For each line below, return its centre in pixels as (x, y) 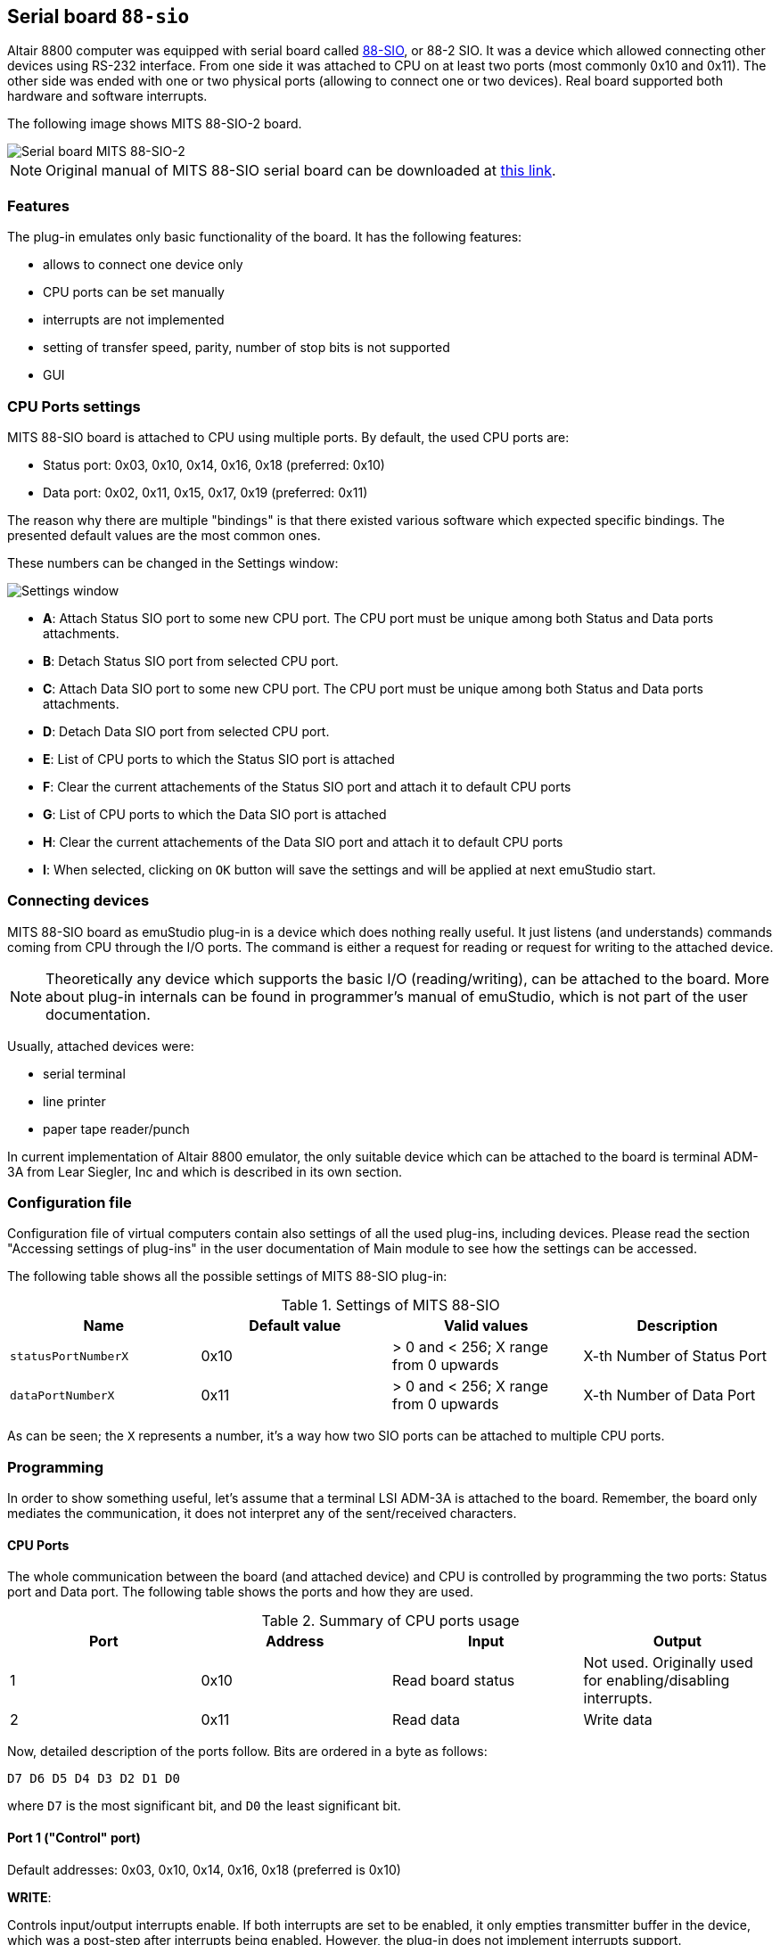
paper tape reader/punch (116, 1128)
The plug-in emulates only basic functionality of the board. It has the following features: (265, 237)
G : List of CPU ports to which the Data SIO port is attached (215, 814)
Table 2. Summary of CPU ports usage (390, 1621)
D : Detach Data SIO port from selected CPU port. (186, 731)
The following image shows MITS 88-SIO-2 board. (155, 124)
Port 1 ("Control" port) (74, 1838)
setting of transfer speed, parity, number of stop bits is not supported (246, 348)
